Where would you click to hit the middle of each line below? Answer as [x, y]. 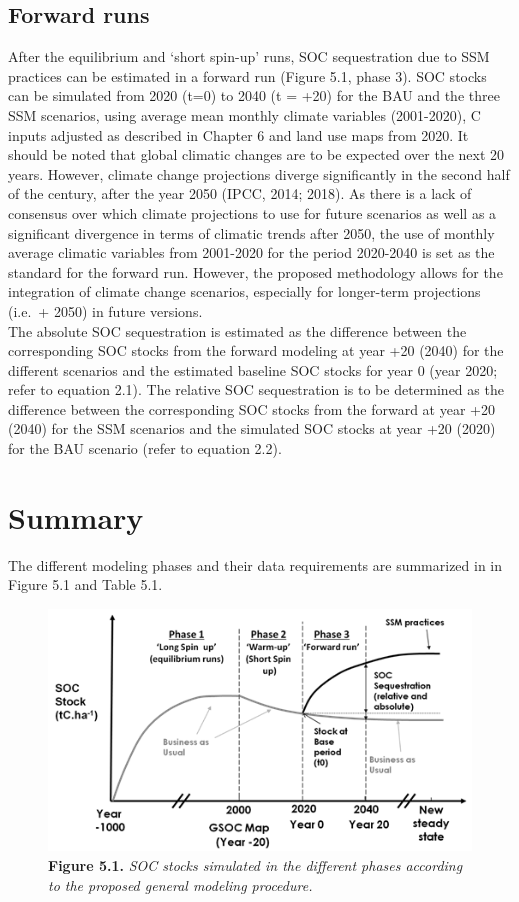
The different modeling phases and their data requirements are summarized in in [255, 564]
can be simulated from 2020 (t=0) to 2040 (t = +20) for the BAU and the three [254, 95]
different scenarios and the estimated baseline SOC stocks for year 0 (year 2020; [253, 369]
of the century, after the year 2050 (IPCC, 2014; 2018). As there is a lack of [240, 193]
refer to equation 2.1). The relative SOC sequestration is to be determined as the [256, 389]
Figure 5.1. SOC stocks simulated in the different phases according [255, 864]
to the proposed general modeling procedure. [180, 884]
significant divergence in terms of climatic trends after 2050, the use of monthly [251, 232]
